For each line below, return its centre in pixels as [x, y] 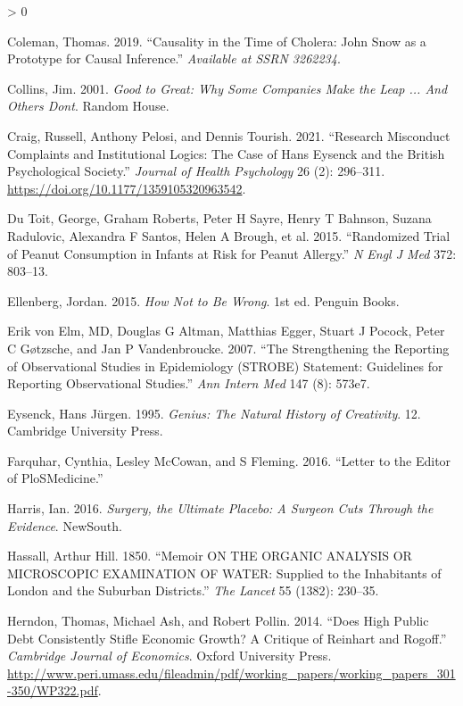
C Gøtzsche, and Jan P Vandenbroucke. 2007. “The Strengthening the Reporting [228, 348]
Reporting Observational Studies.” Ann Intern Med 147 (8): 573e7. [189, 383]
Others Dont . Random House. [88, 106]
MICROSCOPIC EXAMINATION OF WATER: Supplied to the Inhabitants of [224, 573]
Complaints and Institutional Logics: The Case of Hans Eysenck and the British [226, 153]
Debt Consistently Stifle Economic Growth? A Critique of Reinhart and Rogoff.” [227, 638]
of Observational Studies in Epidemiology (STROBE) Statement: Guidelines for [225, 365]
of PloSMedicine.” [55, 478]
